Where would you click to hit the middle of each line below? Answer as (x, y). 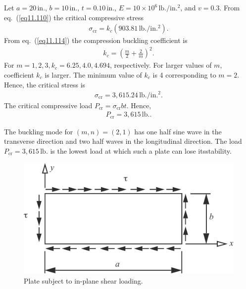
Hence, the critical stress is (45, 84)
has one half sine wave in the (178, 131)
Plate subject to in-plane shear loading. (83, 280)
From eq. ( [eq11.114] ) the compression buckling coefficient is (96, 40)
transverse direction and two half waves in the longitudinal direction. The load (123, 141)
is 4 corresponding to (184, 74)
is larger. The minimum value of (93, 74)
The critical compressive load (48, 105)
